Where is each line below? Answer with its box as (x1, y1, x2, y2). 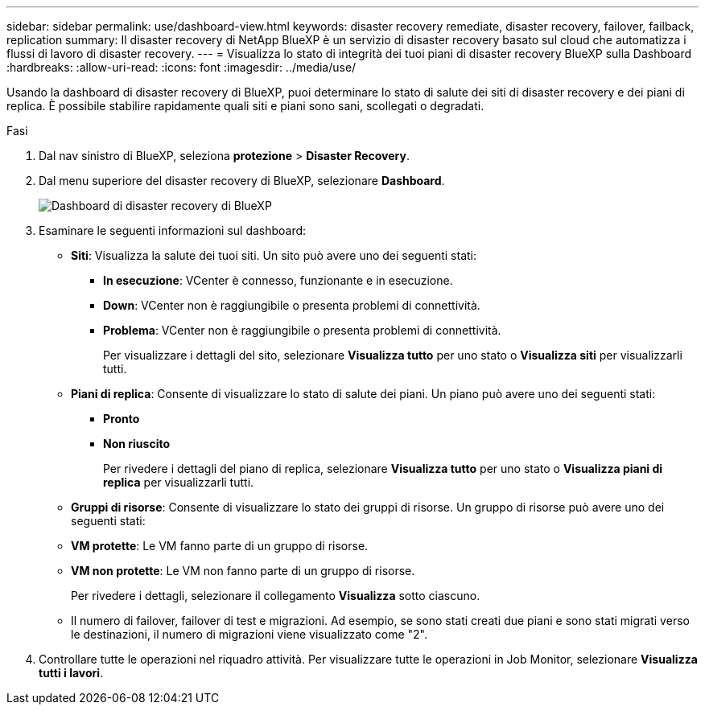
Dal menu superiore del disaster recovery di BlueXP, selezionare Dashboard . (39, 174, 445, 187)
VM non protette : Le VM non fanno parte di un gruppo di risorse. (71, 564, 415, 577)
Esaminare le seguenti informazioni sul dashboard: (39, 224, 307, 237)
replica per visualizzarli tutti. (103, 475, 254, 489)
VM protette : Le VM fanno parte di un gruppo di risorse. (71, 539, 369, 553)
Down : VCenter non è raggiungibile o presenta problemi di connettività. (103, 298, 480, 312)
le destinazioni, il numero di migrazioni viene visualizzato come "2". (71, 627, 428, 641)
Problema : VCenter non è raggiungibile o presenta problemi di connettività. (103, 323, 501, 337)
